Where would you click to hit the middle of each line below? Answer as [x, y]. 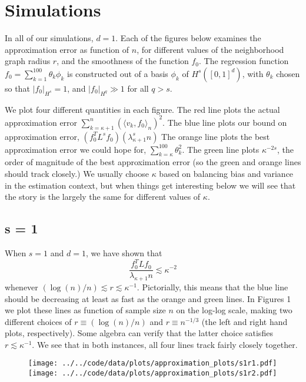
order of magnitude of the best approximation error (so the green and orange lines [153, 162]
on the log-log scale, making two [234, 310]
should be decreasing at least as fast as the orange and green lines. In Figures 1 [148, 298]
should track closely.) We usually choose [77, 173]
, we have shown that [124, 252]
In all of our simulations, [49, 38]
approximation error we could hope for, [76, 149]
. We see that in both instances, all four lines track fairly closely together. [165, 344]
